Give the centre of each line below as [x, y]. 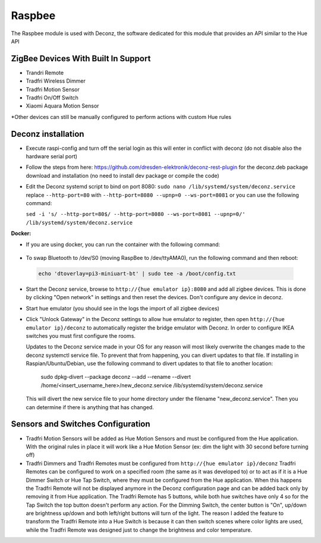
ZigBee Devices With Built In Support [81, 59]
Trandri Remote [45, 73]
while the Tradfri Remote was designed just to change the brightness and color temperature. [139, 530]
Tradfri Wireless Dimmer [56, 81]
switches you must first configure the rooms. [81, 335]
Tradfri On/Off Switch [52, 98]
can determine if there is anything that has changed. [90, 407]
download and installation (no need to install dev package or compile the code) [122, 175]
